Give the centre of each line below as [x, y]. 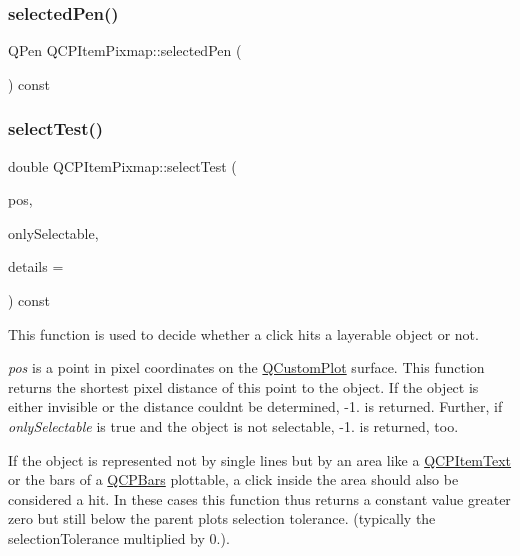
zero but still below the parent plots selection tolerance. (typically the [222, 518]
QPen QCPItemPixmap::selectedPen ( [125, 50]
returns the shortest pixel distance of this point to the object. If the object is [243, 386]
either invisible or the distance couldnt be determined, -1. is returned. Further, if [255, 406]
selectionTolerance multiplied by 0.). [119, 537]
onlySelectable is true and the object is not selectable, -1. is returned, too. [233, 425]
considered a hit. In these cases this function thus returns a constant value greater [259, 498]
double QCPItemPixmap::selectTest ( [122, 165]
